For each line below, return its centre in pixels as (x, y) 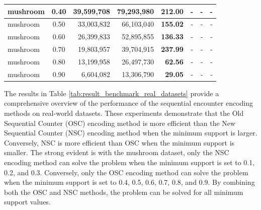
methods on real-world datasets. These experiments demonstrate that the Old (124, 113)
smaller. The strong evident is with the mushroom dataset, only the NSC (117, 152)
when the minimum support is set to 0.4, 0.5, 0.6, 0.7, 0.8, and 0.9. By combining (129, 182)
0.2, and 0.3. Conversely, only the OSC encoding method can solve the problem (126, 172)
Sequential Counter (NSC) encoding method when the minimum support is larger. (131, 133)
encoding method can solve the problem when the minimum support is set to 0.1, (129, 162)
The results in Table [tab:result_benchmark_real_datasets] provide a (112, 93)
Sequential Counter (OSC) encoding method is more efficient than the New (120, 123)
